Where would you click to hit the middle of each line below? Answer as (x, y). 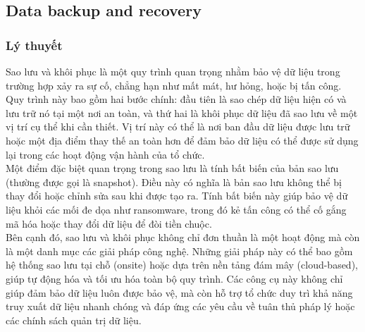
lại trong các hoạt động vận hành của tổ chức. (105, 154)
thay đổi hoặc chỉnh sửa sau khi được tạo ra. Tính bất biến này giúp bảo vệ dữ (177, 196)
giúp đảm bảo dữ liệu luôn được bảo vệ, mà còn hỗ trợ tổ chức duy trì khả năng (179, 292)
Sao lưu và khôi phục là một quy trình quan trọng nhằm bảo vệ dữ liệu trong (173, 71)
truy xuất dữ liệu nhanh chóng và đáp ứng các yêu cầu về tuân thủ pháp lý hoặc (180, 306)
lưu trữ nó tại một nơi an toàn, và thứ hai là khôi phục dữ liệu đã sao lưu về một (182, 112)
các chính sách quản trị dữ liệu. (74, 320)
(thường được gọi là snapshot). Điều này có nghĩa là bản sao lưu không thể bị (174, 182)
